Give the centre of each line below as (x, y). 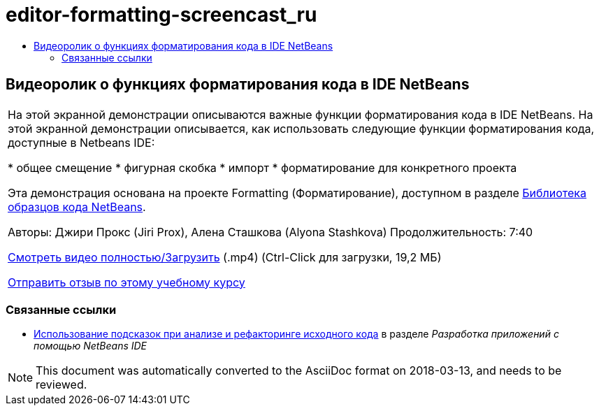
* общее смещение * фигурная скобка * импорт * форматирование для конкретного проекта (262, 167)
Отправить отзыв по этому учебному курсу (127, 282)
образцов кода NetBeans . (77, 207)
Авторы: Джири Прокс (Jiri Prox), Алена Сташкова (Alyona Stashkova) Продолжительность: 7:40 (270, 232)
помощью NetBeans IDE (91, 346)
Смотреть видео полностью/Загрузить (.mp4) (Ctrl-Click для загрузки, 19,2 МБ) (225, 257)
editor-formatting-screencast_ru (161, 15)
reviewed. (62, 385)
